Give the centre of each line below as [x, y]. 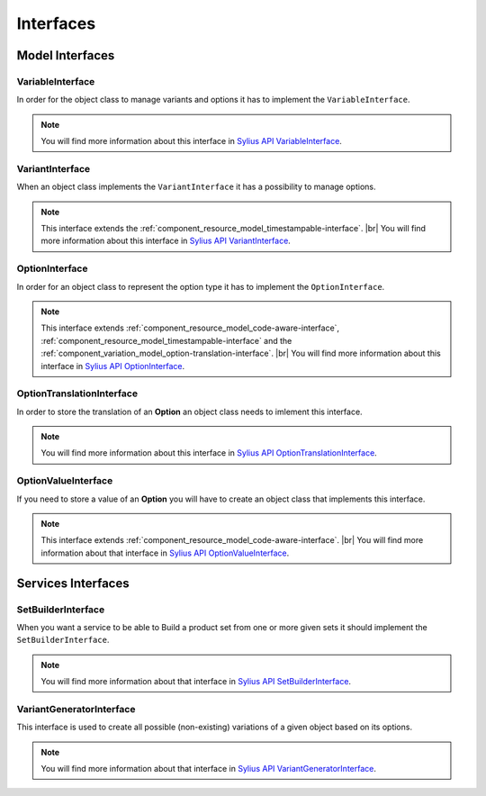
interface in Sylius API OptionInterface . [112, 366]
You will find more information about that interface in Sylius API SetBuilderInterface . [196, 682]
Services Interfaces [73, 583]
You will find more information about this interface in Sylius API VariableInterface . [191, 141]
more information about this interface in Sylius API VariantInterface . [166, 241]
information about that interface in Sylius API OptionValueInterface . [165, 553]
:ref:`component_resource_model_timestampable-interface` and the [166, 340]
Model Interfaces [66, 55]
